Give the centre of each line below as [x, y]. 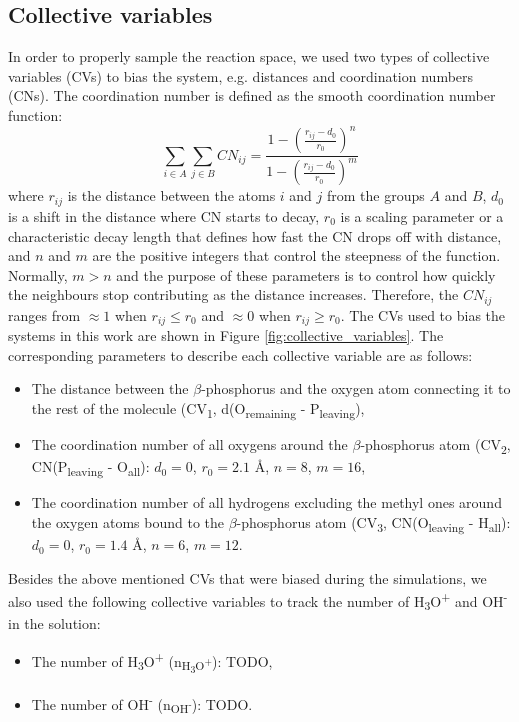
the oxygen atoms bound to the [127, 521]
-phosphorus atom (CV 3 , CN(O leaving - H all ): [373, 523]
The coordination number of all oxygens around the [189, 444]
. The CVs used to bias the [423, 314]
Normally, [38, 274]
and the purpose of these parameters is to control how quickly [306, 274]
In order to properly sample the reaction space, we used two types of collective [249, 56]
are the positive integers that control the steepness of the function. [296, 255]
